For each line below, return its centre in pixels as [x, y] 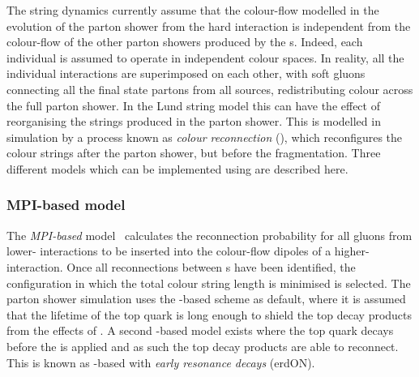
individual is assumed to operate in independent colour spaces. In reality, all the [205, 57]
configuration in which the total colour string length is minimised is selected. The [209, 283]
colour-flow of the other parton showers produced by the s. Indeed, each [185, 42]
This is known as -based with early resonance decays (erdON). [161, 362]
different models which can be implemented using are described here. [177, 168]
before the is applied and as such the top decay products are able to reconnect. [203, 346]
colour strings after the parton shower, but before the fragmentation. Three [194, 153]
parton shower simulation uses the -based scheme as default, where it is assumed [206, 299]
